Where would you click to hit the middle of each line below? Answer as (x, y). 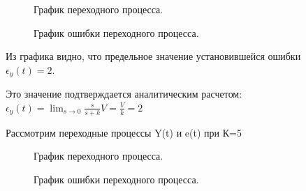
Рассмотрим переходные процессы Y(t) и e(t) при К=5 (124, 132)
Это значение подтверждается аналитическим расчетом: (124, 94)
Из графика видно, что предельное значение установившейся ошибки (153, 56)
